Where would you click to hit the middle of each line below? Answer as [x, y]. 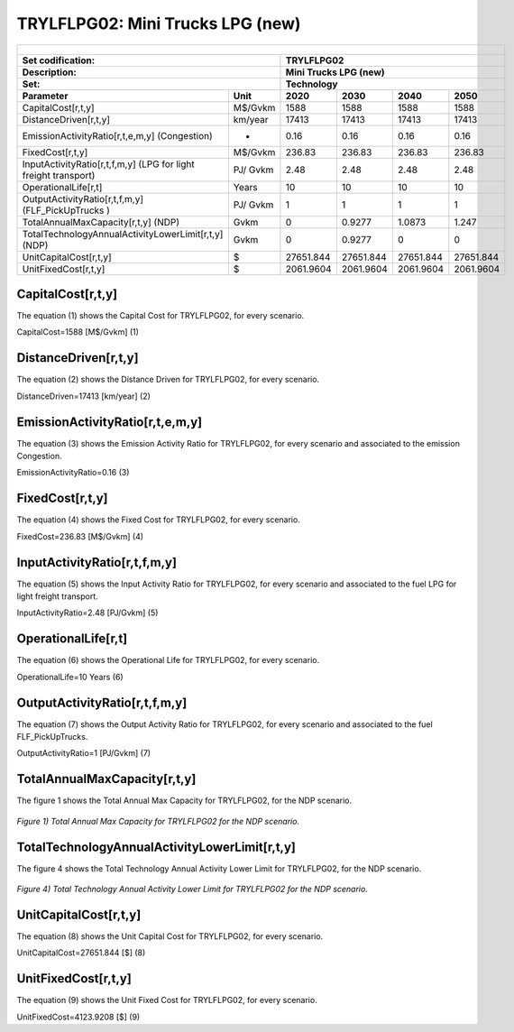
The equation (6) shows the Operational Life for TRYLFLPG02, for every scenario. [168, 660]
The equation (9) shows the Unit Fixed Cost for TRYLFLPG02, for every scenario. [167, 1000]
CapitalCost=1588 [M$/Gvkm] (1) [78, 332]
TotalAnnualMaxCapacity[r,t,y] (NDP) [101, 222]
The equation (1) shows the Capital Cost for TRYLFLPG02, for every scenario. [161, 316]
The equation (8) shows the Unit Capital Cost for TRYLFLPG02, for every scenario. [170, 936]
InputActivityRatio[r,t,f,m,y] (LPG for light [108, 164]
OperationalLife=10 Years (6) [70, 677]
